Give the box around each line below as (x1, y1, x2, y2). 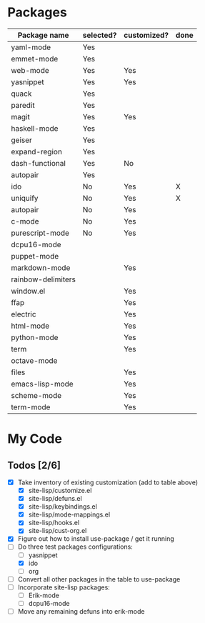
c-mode (11, 216, 39, 226)
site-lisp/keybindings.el (28, 502, 98, 511)
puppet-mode (11, 251, 59, 261)
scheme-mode (11, 390, 62, 400)
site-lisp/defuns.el (28, 494, 82, 503)
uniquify (11, 193, 39, 203)
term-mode (11, 402, 51, 412)
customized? (124, 30, 169, 40)
